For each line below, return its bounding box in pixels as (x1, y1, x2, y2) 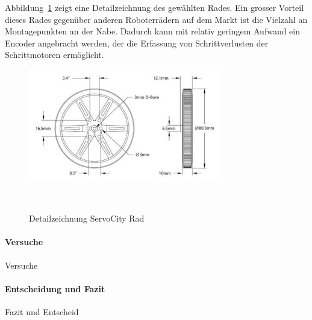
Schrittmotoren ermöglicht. (5, 48, 104, 61)
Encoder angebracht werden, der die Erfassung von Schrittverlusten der (5, 36, 269, 49)
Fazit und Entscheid (5, 305, 79, 318)
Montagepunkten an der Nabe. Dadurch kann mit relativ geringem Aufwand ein (5, 25, 301, 37)
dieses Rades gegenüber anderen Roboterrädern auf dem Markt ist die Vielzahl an (5, 13, 308, 25)
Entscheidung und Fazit (5, 282, 105, 295)
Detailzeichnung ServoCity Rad (29, 212, 145, 225)
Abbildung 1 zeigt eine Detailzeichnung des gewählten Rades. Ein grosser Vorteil (5, 1, 304, 13)
